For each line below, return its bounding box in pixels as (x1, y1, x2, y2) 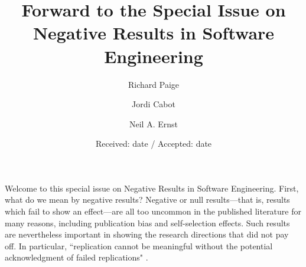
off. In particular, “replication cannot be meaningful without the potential (5, 239, 273, 252)
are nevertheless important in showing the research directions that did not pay (5, 228, 289, 240)
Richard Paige (128, 78, 179, 90)
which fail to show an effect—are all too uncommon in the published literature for (5, 205, 301, 217)
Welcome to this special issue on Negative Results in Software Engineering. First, (5, 182, 299, 194)
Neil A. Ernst (129, 117, 178, 130)
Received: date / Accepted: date (95, 137, 212, 150)
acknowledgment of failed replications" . (5, 251, 148, 263)
